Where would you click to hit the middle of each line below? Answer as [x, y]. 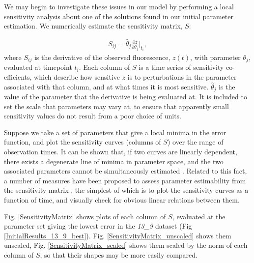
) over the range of [195, 142]
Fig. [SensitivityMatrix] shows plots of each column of [85, 216]
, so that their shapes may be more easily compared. [119, 254]
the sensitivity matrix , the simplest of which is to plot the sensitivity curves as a [126, 190]
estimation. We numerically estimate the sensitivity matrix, [93, 26]
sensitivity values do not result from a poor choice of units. [93, 116]
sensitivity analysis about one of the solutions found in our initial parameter [119, 16]
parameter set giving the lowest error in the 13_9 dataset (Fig [98, 226]
